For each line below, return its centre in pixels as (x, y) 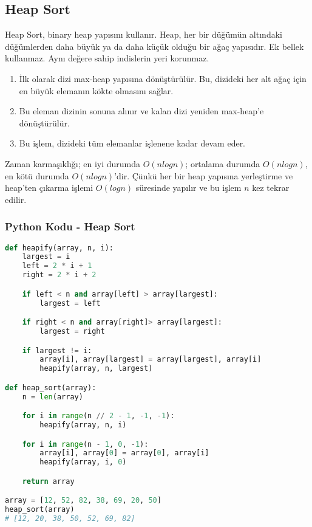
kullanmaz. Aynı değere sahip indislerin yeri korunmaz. (107, 58)
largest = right (72, 331)
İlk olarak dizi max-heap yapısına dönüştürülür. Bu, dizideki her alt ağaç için (163, 78)
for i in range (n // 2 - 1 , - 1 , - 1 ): (98, 416)
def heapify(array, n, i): (59, 248)
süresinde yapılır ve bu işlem (188, 188)
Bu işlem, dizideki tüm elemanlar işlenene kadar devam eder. (132, 143)
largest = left (70, 303)
